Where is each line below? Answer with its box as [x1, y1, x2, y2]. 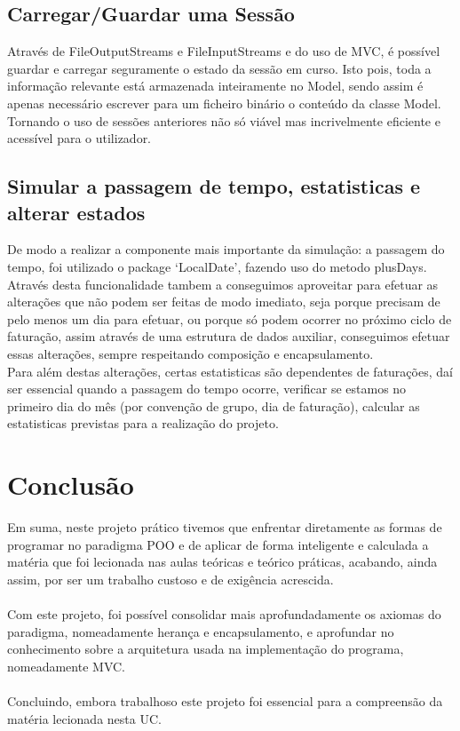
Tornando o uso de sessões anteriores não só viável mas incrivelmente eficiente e [7, 111, 440, 130]
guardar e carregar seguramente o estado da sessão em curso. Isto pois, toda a [7, 59, 432, 77]
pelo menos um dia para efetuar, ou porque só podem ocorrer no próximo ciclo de [7, 309, 452, 328]
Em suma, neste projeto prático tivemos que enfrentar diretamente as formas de [7, 518, 442, 536]
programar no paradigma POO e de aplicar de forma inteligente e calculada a [7, 535, 429, 553]
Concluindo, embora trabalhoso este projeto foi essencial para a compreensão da [7, 691, 443, 710]
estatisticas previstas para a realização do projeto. [7, 414, 279, 433]
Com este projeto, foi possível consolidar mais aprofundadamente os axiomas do [7, 604, 441, 623]
